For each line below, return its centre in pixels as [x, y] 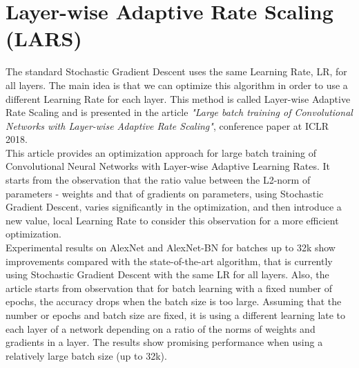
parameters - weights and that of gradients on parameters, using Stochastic [165, 193]
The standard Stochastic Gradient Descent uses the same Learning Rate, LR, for [176, 71]
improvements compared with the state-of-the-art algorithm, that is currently [169, 261]
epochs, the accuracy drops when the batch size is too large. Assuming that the [174, 301]
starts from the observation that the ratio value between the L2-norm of [158, 180]
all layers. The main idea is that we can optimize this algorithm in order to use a [177, 85]
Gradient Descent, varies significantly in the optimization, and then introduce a [174, 207]
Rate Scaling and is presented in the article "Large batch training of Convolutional [179, 112]
